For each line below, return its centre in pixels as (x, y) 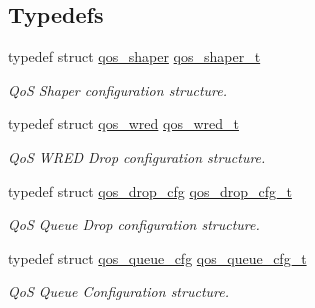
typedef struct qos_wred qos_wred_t (123, 123)
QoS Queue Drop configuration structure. (134, 224)
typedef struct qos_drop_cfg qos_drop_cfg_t (150, 190)
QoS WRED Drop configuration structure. (137, 156)
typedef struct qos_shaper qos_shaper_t (134, 56)
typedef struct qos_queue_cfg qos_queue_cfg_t (157, 257)
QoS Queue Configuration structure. (118, 291)
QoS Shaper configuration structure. (117, 89)
